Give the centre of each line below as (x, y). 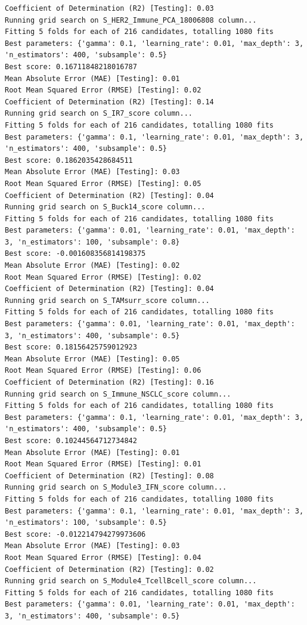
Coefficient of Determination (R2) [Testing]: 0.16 (109, 382)
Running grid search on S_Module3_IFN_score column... (116, 488)
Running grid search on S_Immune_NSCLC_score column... (118, 394)
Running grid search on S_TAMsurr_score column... (107, 300)
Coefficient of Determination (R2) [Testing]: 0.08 (109, 476)
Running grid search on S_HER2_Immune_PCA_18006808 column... (131, 20)
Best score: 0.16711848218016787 (71, 66)
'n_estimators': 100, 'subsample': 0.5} (86, 523)
